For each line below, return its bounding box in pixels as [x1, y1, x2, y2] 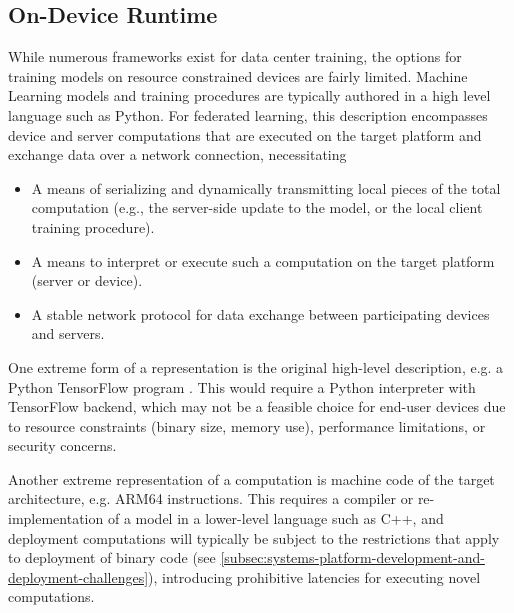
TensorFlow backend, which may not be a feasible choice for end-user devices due [8, 396, 506, 417]
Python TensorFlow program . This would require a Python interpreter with [8, 376, 476, 397]
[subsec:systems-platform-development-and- [220, 547, 485, 568]
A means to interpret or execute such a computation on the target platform [31, 250, 495, 271]
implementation [8, 508, 104, 529]
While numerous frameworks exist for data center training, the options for [8, 46, 462, 67]
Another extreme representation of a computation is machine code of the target [8, 468, 495, 489]
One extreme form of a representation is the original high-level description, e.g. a [8, 356, 504, 377]
